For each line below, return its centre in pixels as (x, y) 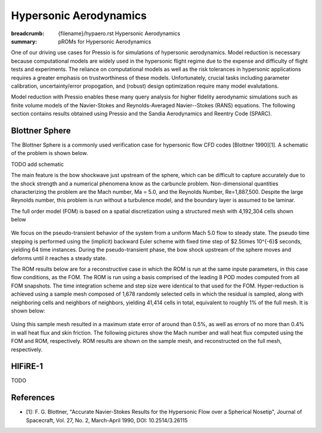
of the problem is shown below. (49, 153)
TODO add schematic (37, 164)
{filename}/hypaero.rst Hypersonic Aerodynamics (119, 33)
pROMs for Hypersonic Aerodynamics (105, 41)
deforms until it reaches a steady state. (59, 258)
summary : (24, 41)
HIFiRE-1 (27, 366)
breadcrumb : (28, 33)
